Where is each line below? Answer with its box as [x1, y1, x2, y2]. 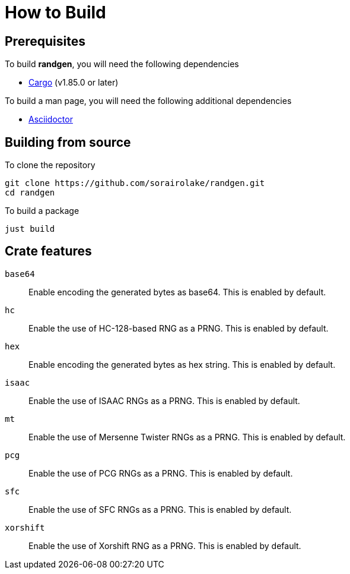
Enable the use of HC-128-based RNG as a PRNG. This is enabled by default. [28, 323, 329, 333]
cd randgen [5, 188, 55, 198]
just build [5, 224, 55, 234]
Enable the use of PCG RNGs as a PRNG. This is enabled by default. [28, 468, 293, 478]
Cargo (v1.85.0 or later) [28, 77, 119, 88]
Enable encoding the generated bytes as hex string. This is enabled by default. [28, 359, 336, 370]
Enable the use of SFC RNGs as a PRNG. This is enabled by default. [28, 504, 292, 515]
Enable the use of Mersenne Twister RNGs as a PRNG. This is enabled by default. [28, 431, 346, 442]
